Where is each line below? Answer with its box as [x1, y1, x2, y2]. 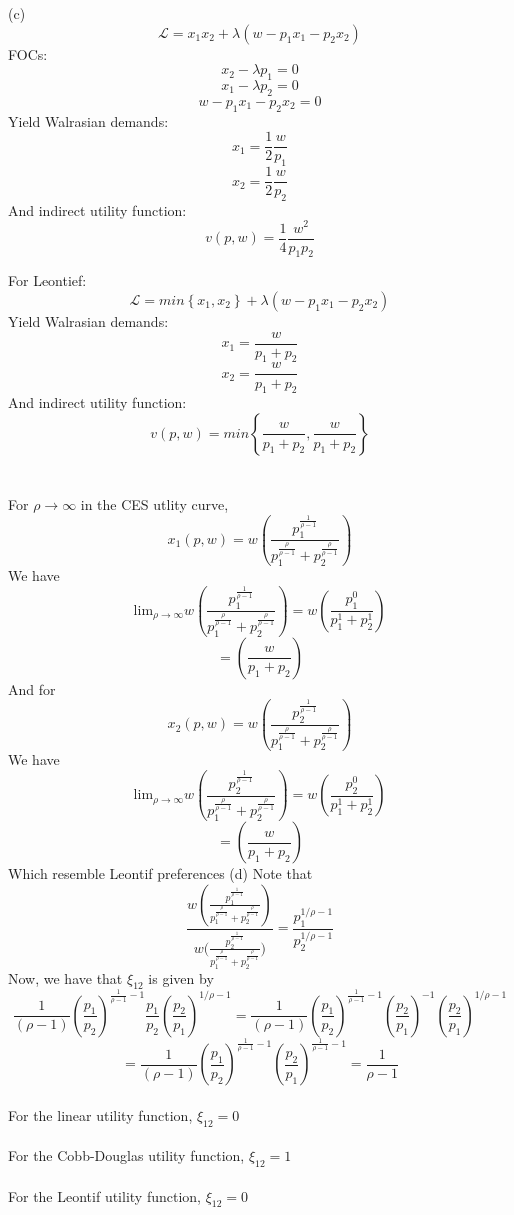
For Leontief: [8, 270, 87, 291]
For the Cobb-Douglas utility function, [8, 1145, 245, 1166]
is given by [148, 967, 214, 988]
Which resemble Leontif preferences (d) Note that [8, 863, 313, 884]
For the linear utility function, [8, 1104, 193, 1125]
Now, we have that [8, 967, 123, 988]
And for [8, 678, 56, 699]
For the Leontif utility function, [8, 1185, 201, 1206]
